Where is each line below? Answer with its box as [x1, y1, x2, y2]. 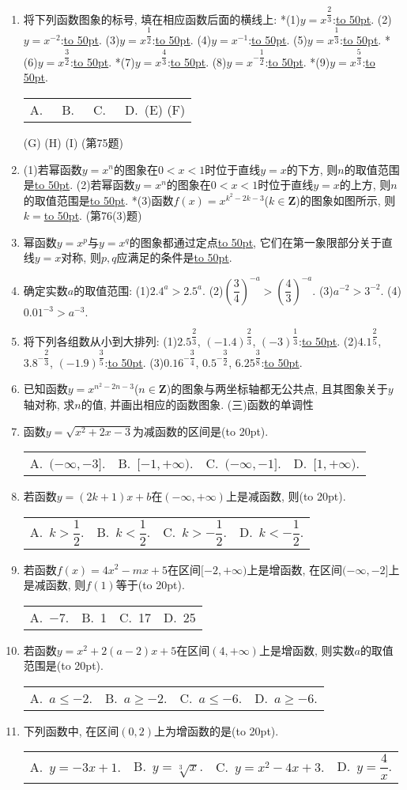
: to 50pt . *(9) [265, 53, 330, 70]
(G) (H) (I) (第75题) [23, 134, 123, 150]
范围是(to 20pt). [23, 657, 104, 674]
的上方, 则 [339, 176, 391, 193]
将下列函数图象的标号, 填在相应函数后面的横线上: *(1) [23, 10, 300, 27]
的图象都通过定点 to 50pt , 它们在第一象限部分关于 [129, 233, 382, 250]
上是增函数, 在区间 [247, 561, 343, 577]
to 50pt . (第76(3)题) [43, 207, 142, 224]
